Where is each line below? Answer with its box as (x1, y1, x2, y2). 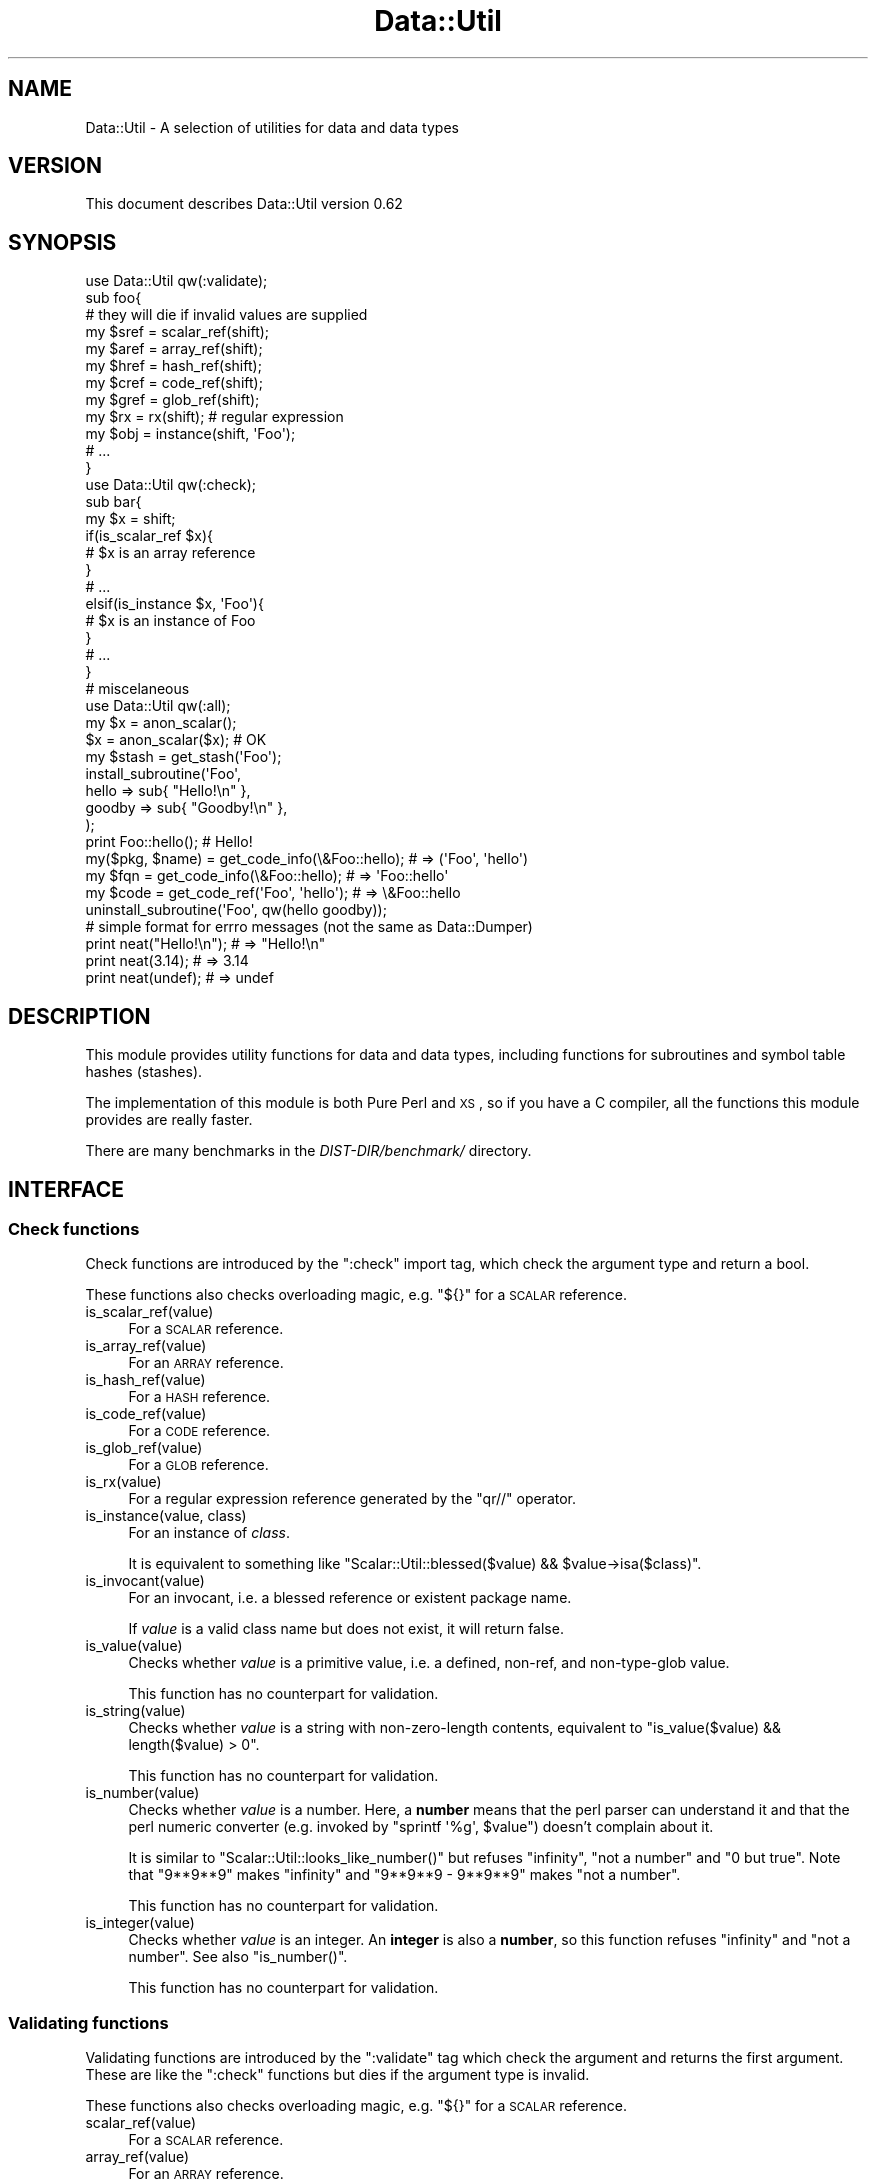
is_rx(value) (85, 1473, 162, 1491)
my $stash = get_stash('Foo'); (85, 748, 282, 766)
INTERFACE (8, 1176, 124, 1202)
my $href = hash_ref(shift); (85, 357, 262, 375)
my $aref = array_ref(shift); (85, 340, 263, 358)
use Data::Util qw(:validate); (85, 272, 268, 290)
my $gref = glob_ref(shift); (85, 391, 260, 409)
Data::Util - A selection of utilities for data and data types (85, 118, 459, 136)
